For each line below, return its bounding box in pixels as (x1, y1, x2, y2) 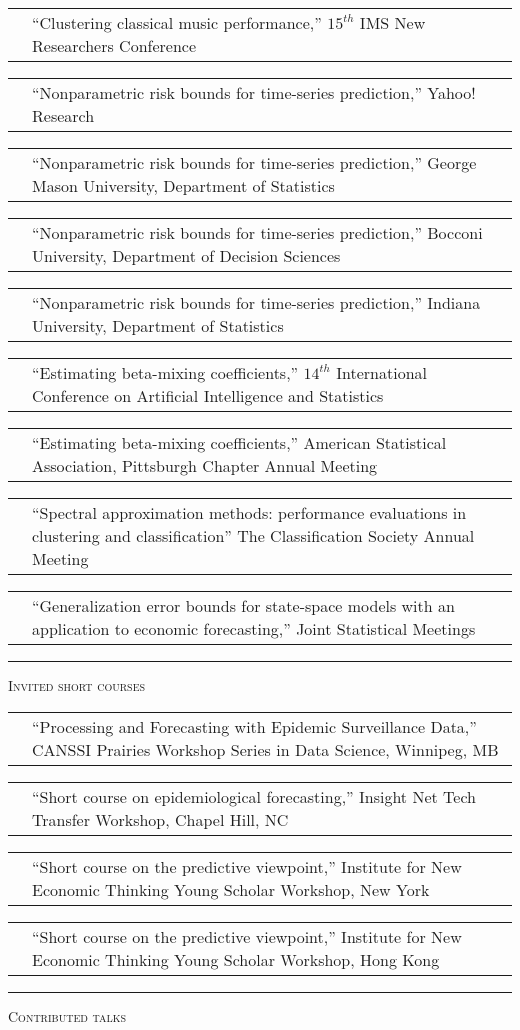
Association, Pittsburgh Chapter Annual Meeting (32, 454, 378, 477)
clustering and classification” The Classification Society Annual (32, 524, 475, 547)
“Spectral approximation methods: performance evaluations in (32, 501, 467, 524)
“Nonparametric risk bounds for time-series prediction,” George (32, 151, 477, 174)
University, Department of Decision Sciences (32, 244, 341, 267)
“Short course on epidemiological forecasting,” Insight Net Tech (32, 784, 476, 808)
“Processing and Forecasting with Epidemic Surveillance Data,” (32, 714, 477, 738)
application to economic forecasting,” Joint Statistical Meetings (32, 617, 476, 640)
